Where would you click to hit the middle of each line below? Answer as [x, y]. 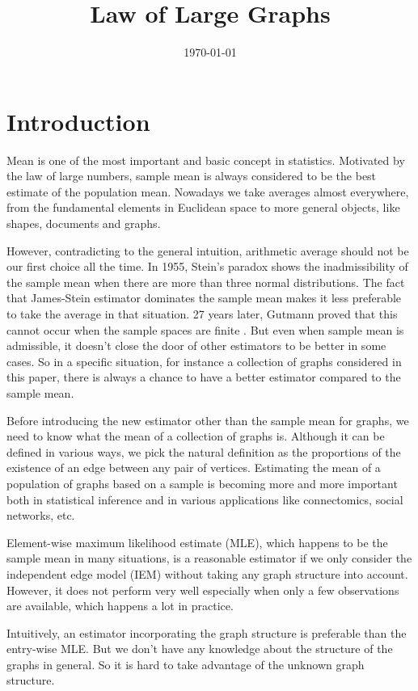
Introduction [78, 121]
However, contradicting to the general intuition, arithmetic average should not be [208, 250]
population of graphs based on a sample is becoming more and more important [202, 483]
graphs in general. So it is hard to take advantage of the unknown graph [186, 664]
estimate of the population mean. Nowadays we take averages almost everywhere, [208, 191]
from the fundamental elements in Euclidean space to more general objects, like [203, 207]
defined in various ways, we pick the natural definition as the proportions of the [204, 451]
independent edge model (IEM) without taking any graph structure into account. [207, 573]
